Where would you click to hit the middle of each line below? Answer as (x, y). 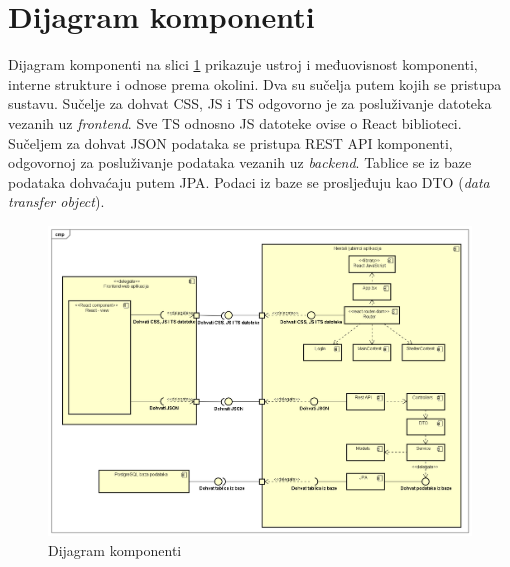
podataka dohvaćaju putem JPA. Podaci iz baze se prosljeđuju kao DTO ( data (249, 181)
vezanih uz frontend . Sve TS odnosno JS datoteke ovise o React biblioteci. (235, 122)
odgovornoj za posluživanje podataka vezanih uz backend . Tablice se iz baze (240, 162)
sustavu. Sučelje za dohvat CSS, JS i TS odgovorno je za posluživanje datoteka (250, 103)
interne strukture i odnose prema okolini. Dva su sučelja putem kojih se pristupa (255, 83)
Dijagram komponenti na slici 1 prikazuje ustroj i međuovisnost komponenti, (243, 64)
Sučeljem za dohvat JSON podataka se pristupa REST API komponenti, (230, 142)
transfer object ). (56, 201)
